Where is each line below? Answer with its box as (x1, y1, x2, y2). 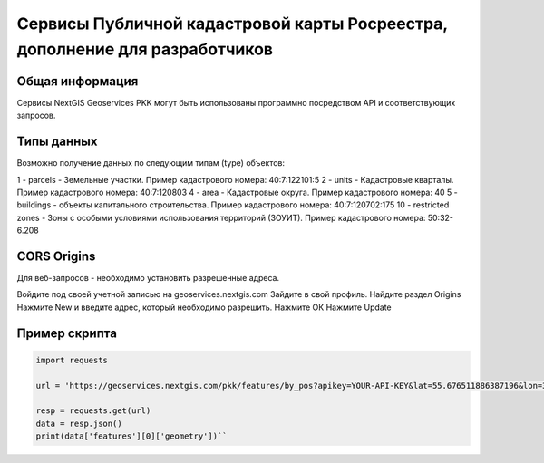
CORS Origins (16, 248, 96, 264)
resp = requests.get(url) (35, 406, 151, 416)
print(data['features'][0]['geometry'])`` (35, 431, 228, 441)
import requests (35, 354, 109, 365)
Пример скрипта (16, 325, 118, 341)
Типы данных (16, 134, 98, 150)
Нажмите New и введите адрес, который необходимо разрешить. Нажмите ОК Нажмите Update (16, 302, 392, 313)
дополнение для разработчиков (16, 39, 274, 59)
